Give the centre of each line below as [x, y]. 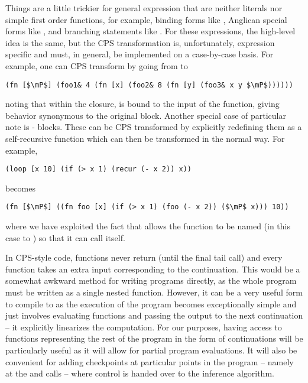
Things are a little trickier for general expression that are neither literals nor [144, 8]
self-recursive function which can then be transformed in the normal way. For [145, 138]
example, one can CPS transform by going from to [97, 65]
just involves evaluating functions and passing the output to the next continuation [154, 315]
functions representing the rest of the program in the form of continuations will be [154, 338]
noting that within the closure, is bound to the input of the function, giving [142, 104]
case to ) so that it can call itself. [65, 237]
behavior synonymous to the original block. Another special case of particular [146, 115]
